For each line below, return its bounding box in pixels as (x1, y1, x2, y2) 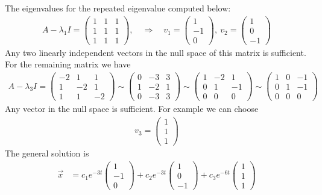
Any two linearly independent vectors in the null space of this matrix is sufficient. (5, 46, 306, 58)
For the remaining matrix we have (5, 58, 131, 70)
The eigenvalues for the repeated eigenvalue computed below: (5, 2, 231, 14)
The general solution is (5, 146, 89, 159)
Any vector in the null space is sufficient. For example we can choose (5, 102, 259, 115)
